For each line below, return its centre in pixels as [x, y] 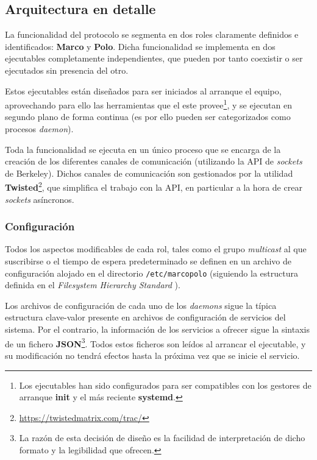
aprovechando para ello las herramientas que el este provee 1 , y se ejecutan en [149, 104]
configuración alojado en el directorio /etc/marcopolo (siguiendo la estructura [151, 273]
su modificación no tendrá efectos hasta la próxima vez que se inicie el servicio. [152, 355]
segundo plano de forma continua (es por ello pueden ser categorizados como [148, 117]
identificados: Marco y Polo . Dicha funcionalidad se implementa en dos [140, 46]
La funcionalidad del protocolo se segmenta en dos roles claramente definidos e [152, 34]
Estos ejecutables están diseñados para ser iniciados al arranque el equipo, [143, 90]
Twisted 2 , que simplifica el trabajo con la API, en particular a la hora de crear [154, 186]
